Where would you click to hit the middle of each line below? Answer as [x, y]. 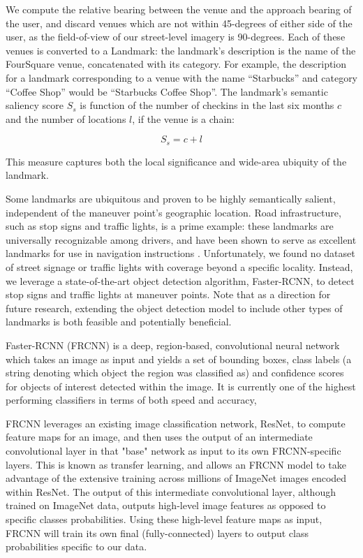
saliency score [35, 105]
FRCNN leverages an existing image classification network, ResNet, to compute [176, 423]
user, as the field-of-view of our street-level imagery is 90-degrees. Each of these [176, 37]
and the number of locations [66, 118]
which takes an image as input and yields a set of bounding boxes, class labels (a [179, 359]
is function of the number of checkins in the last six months [207, 105]
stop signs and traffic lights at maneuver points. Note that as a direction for [168, 294]
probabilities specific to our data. [76, 546]
